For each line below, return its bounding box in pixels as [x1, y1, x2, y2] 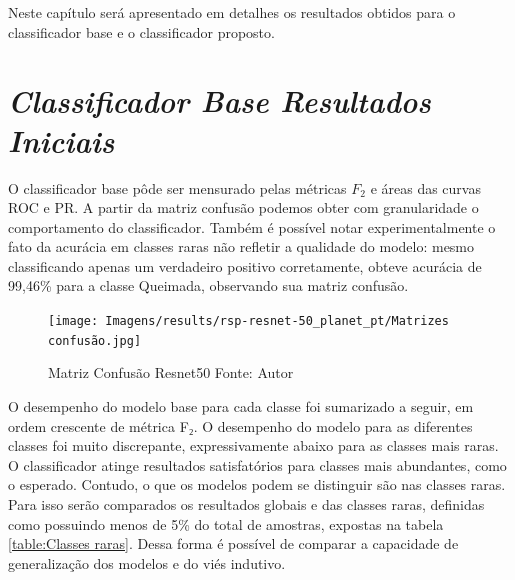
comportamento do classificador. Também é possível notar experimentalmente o [8, 216, 496, 237]
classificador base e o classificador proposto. [8, 21, 275, 42]
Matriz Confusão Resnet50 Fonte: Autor [48, 362, 294, 383]
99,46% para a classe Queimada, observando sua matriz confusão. [8, 275, 409, 296]
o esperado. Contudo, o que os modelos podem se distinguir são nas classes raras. [8, 474, 506, 495]
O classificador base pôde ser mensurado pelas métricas [8, 177, 347, 198]
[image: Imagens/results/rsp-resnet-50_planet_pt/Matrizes [48, 314, 449, 329]
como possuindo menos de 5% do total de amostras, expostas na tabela [8, 513, 444, 534]
